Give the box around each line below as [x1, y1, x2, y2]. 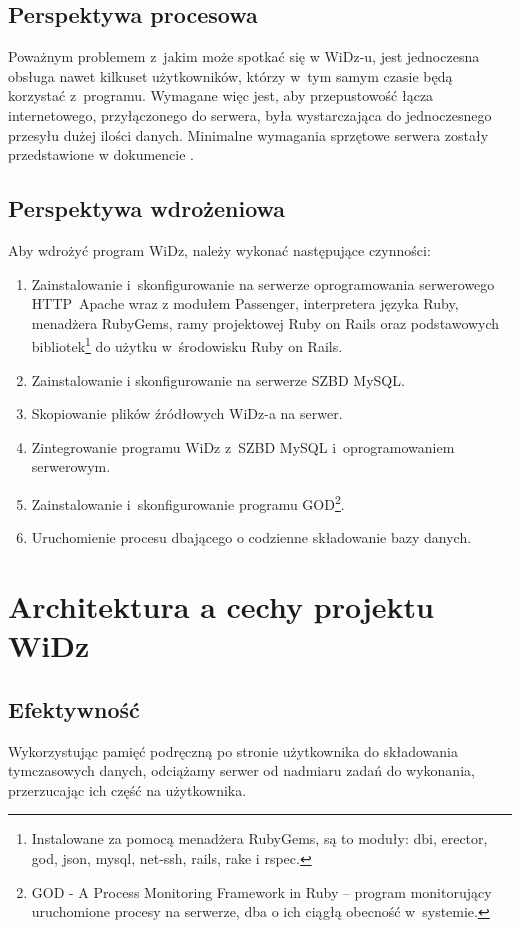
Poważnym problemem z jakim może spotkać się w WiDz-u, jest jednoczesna [8, 46, 480, 67]
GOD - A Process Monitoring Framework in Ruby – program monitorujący [31, 881, 492, 902]
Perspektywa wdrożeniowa [8, 193, 286, 224]
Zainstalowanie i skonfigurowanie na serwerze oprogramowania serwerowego [31, 273, 495, 294]
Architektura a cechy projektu [8, 586, 434, 626]
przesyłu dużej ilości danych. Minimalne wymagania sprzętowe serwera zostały [8, 124, 489, 145]
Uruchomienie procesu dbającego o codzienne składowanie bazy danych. [31, 527, 472, 548]
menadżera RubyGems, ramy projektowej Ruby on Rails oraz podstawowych [31, 312, 500, 333]
